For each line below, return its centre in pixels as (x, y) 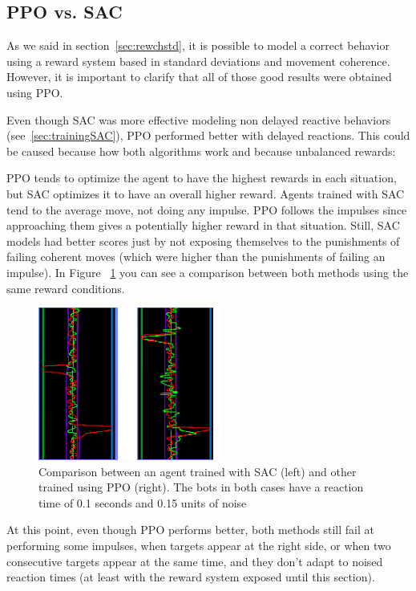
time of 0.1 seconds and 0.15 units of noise (143, 502)
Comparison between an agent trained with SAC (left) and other (198, 471)
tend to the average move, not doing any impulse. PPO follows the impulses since (207, 209)
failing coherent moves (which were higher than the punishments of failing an (196, 257)
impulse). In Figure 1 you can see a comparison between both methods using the (208, 272)
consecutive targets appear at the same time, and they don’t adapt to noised (195, 561)
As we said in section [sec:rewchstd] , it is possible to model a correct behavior (198, 45)
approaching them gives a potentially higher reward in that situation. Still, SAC (203, 225)
